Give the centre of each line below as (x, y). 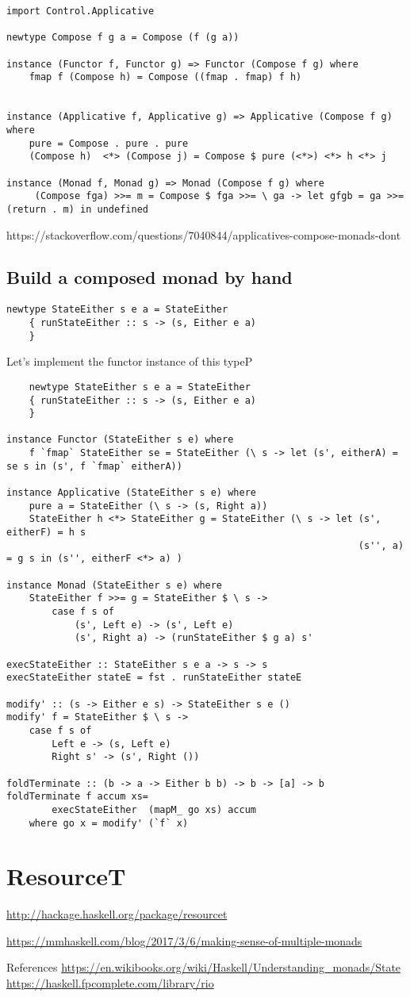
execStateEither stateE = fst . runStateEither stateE (154, 678)
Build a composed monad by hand (149, 277)
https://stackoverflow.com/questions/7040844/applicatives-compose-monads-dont (204, 234)
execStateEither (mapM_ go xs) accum (154, 809)
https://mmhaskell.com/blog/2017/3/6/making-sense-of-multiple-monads (184, 940)
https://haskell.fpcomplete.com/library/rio (110, 983)
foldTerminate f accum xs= (77, 797)
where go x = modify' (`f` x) (109, 823)
